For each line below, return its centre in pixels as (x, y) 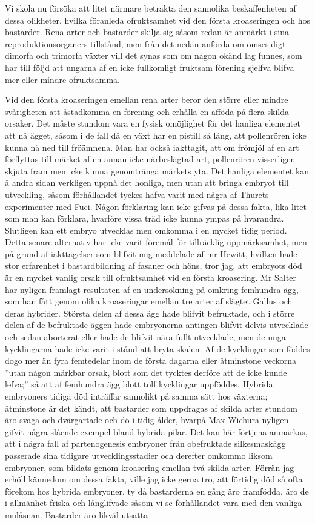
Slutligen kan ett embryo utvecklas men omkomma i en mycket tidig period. (146, 230)
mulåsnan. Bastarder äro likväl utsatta (77, 514)
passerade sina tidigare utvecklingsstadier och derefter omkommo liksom (139, 455)
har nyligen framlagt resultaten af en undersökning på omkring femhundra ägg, (152, 289)
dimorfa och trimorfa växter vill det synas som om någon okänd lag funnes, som (154, 55)
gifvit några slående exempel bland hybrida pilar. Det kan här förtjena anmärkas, (156, 431)
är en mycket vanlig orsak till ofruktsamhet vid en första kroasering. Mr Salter (151, 278)
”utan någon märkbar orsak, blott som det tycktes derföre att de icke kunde (146, 372)
